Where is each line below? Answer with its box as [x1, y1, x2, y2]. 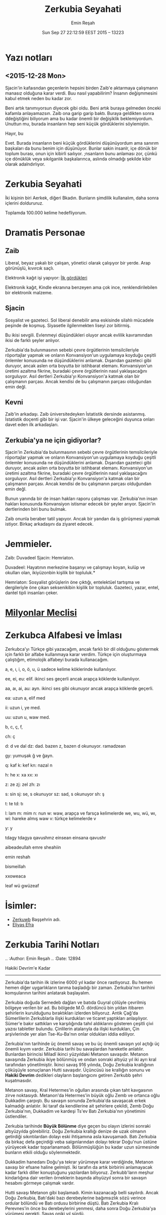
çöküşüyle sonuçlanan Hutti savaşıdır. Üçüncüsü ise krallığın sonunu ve [5, 1067, 151, 1073]
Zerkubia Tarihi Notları [5, 939, 100, 950]
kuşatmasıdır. [5, 1078, 33, 1084]
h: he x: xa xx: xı [5, 772, 38, 778]
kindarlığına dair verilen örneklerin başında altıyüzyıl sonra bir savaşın [5, 1175, 147, 1181]
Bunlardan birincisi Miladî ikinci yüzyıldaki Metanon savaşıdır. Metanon [5, 1051, 149, 1057]
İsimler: [5, 900, 37, 911]
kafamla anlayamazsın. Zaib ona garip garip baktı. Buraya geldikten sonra [5, 110, 155, 116]
